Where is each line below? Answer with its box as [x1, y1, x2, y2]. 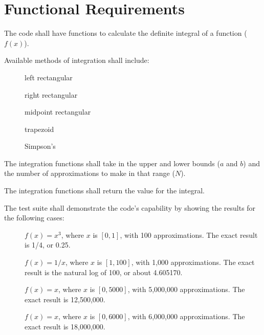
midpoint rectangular [25, 106, 91, 117]
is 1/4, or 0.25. [25, 239, 71, 250]
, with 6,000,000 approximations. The [127, 311, 245, 322]
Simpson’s [25, 141, 56, 151]
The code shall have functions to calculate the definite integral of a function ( [4, 28, 247, 38]
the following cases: [4, 212, 64, 223]
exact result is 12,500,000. [25, 294, 105, 304]
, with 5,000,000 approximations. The [127, 284, 245, 295]
